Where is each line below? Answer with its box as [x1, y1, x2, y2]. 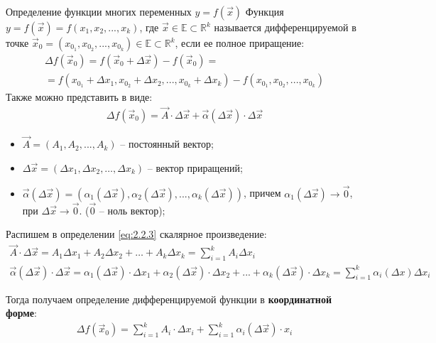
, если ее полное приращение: [175, 36, 305, 50]
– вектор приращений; [147, 160, 243, 175]
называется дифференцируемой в [214, 20, 356, 34]
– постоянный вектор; [120, 136, 214, 151]
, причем [243, 185, 281, 200]
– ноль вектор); [99, 202, 165, 217]
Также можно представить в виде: [6, 89, 153, 104]
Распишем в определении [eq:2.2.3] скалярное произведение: [6, 227, 267, 241]
